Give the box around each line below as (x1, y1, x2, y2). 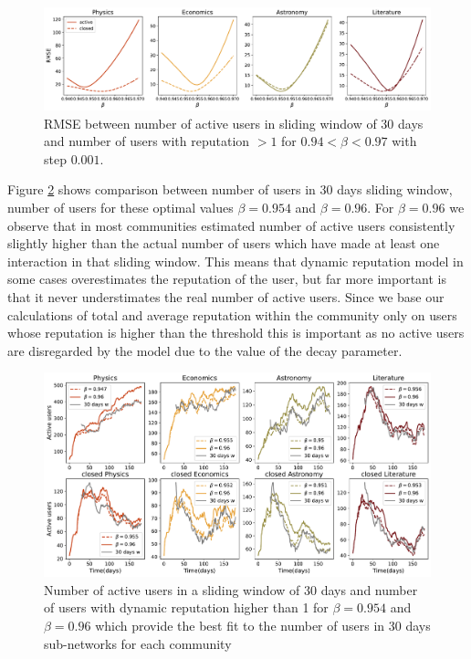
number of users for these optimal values (7, 198, 234, 216)
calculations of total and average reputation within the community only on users (7, 305, 457, 324)
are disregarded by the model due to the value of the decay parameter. (7, 340, 403, 360)
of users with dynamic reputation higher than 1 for (44, 598, 329, 617)
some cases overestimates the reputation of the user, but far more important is (7, 269, 446, 288)
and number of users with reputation (44, 131, 250, 151)
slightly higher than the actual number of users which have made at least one (7, 234, 440, 253)
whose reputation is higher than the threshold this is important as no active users (7, 323, 465, 342)
